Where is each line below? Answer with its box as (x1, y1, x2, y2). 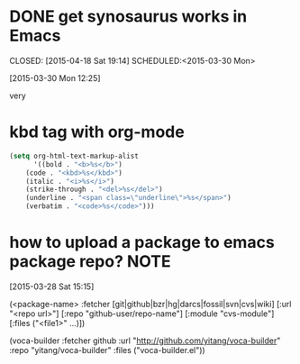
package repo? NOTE (9, 251, 171, 272)
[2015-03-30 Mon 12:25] (9, 72, 101, 83)
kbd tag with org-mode (9, 122, 185, 142)
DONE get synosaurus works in (9, 6, 248, 27)
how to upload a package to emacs (9, 232, 275, 253)
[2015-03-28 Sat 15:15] (9, 281, 95, 292)
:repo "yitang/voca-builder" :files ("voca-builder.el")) (9, 344, 205, 355)
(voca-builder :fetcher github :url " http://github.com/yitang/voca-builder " (9, 335, 281, 346)
